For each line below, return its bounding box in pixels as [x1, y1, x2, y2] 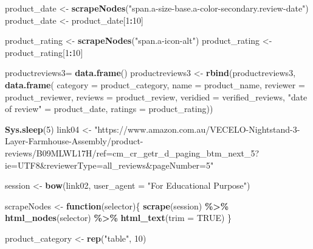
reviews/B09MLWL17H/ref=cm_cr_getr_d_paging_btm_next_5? [5, 146, 260, 159]
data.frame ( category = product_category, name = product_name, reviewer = [5, 78, 305, 91]
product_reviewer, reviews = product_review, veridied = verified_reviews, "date [5, 90, 308, 103]
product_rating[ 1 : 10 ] [5, 46, 83, 58]
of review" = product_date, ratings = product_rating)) [5, 102, 213, 115]
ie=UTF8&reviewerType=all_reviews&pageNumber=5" [5, 158, 214, 171]
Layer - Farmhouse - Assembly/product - [5, 135, 143, 147]
